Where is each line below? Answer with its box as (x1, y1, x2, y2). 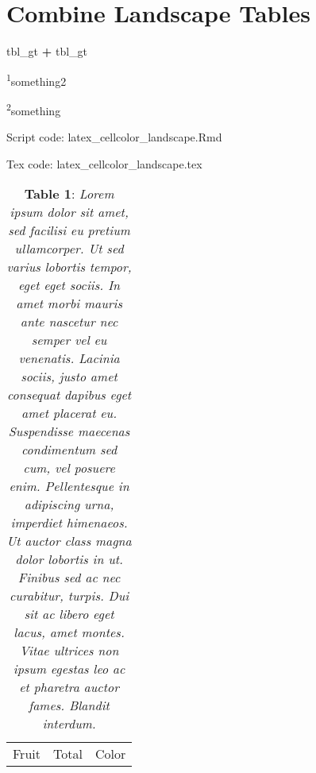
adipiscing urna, (24, 495, 114, 514)
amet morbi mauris (16, 294, 122, 313)
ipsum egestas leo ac (13, 659, 125, 678)
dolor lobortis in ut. (15, 550, 123, 569)
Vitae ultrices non (19, 641, 119, 660)
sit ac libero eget (24, 605, 114, 624)
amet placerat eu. (21, 404, 118, 423)
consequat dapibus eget (6, 385, 132, 404)
